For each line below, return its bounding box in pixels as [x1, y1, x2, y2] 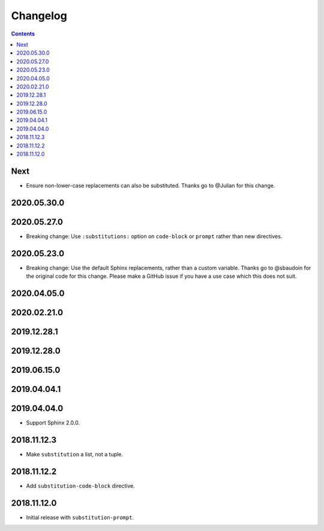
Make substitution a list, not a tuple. [26, 451, 123, 458]
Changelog [11, 9, 67, 22]
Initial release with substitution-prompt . [26, 514, 134, 521]
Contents [11, 30, 35, 37]
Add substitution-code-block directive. [26, 482, 135, 490]
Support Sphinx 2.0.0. [26, 419, 80, 426]
